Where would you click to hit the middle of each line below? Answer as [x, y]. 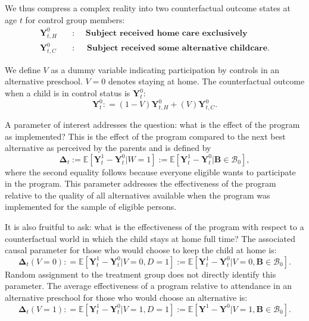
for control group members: [75, 19]
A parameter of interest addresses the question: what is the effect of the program [152, 124]
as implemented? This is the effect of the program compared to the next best [145, 136]
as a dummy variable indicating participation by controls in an [165, 69]
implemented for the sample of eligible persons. [91, 207]
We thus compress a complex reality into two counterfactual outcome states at [148, 8]
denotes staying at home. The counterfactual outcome [206, 81]
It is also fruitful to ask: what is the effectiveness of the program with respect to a [154, 227]
